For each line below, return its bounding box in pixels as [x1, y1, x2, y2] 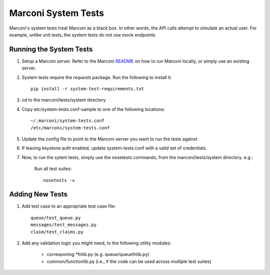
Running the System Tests [9, 45, 93, 53]
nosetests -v [43, 177, 75, 183]
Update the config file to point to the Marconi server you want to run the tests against [21, 135, 197, 142]
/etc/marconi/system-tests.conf [30, 125, 110, 130]
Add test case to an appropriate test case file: [21, 203, 116, 209]
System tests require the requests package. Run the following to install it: [21, 74, 172, 80]
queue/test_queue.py [30, 215, 81, 220]
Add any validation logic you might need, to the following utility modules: [21, 240, 171, 246]
